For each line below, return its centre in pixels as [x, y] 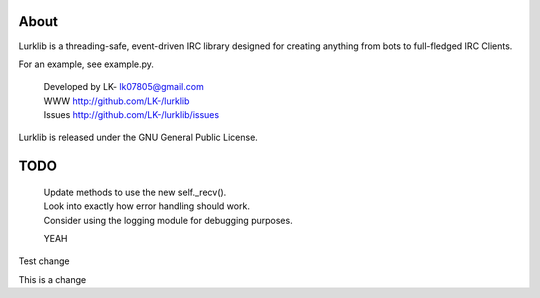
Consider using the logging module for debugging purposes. [168, 220]
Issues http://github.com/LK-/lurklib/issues [131, 115]
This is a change [52, 279]
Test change [44, 261]
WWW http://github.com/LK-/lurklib [116, 101]
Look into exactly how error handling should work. [146, 206]
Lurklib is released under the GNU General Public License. [138, 137]
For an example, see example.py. [86, 64]
